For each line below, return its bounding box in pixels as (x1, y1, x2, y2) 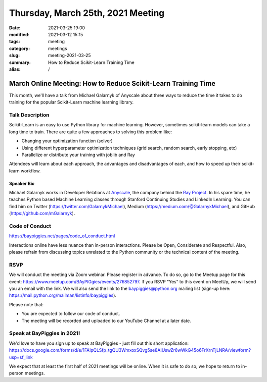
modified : (9, 31, 30, 37)
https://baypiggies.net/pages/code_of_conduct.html (9, 233, 115, 239)
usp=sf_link (9, 354, 33, 360)
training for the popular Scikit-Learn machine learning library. (9, 99, 134, 105)
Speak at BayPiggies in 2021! (9, 330, 80, 337)
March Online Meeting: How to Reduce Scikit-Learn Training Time (9, 79, 216, 88)
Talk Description (9, 111, 49, 118)
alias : (9, 66, 21, 72)
